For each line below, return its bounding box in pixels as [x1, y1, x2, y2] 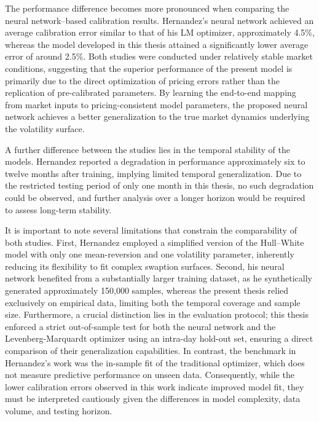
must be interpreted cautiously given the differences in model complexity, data [5, 392, 301, 405]
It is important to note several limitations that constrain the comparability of [5, 224, 297, 237]
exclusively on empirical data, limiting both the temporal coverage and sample [5, 296, 301, 309]
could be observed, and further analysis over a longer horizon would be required [5, 191, 305, 203]
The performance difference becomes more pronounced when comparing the [5, 2, 289, 14]
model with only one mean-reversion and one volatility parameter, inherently [5, 248, 294, 261]
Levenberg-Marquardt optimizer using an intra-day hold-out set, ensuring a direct [5, 332, 313, 345]
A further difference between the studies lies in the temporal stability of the [5, 143, 291, 155]
